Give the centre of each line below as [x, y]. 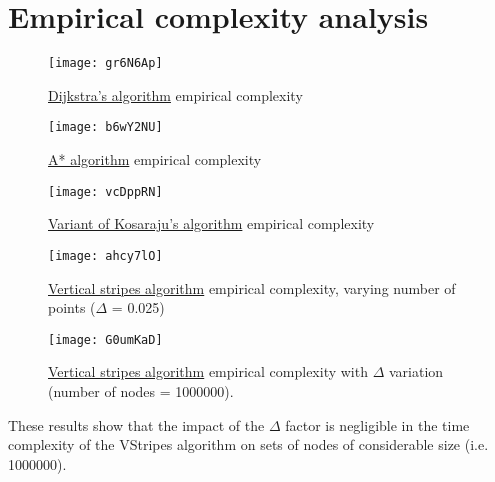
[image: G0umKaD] [105, 339]
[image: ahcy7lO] [105, 255]
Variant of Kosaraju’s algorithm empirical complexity [211, 223]
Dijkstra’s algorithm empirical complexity [175, 94]
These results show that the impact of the [136, 424]
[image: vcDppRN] [105, 191]
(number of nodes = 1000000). [141, 390]
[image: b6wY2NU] [105, 127]
